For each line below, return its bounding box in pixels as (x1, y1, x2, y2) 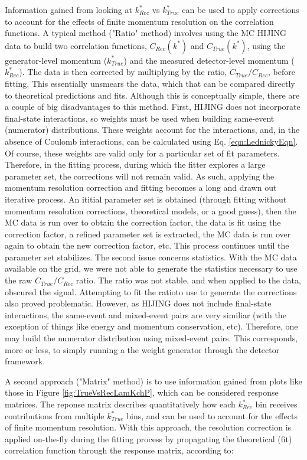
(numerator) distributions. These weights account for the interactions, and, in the (5, 123, 300, 136)
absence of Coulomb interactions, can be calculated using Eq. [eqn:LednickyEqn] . (5, 135, 298, 147)
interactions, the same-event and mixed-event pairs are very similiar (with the (5, 308, 286, 321)
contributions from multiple (5, 409, 104, 422)
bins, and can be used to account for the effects (126, 409, 298, 422)
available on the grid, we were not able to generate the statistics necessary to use (5, 262, 298, 275)
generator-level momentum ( (5, 54, 107, 66)
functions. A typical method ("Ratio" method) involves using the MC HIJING (5, 27, 287, 39)
